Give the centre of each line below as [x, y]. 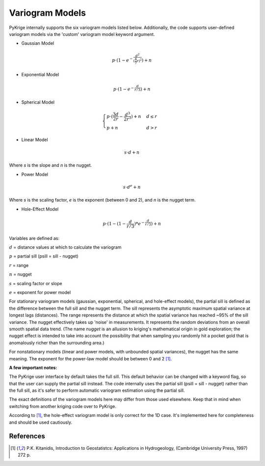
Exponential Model [40, 74]
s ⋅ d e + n [132, 187]
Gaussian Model [38, 43]
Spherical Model [38, 102]
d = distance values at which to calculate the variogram [65, 247]
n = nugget [20, 274]
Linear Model [35, 140]
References [27, 436]
